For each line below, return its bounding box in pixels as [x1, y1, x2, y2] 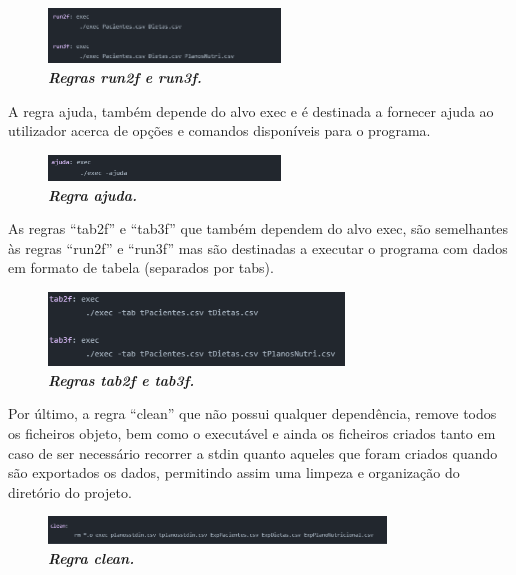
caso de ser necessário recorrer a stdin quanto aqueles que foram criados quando [8, 442, 498, 463]
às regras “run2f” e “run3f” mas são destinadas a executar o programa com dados [8, 237, 508, 258]
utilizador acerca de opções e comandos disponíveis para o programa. [8, 120, 431, 141]
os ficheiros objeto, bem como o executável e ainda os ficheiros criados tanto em [8, 423, 496, 443]
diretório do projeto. [8, 481, 132, 502]
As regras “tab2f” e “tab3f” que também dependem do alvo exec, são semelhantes [8, 218, 509, 239]
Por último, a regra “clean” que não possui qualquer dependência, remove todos [8, 403, 497, 424]
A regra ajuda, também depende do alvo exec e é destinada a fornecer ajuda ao [8, 100, 494, 121]
